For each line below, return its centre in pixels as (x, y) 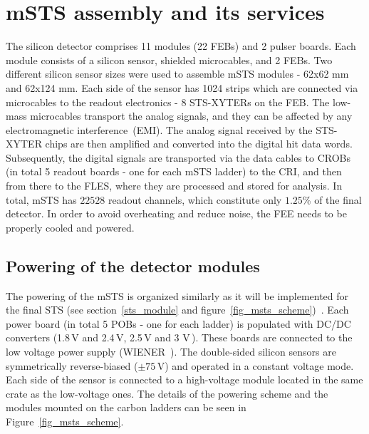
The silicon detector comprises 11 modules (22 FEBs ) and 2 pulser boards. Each (181, 46)
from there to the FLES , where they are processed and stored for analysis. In (174, 186)
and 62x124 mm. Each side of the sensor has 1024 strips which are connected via (182, 87)
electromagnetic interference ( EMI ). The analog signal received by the (159, 129)
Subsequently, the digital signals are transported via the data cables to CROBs (178, 157)
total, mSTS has (41, 199)
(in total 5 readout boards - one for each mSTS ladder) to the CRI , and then (174, 171)
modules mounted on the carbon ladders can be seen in (126, 407)
